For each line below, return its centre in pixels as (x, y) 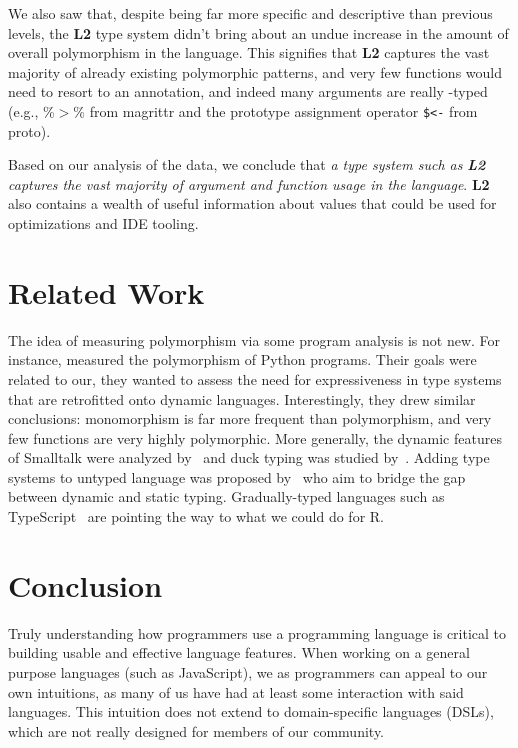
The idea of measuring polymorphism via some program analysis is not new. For (254, 339)
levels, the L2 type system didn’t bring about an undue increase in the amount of (258, 32)
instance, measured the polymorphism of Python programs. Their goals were (242, 359)
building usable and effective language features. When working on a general (239, 652)
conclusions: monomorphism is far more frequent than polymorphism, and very (250, 418)
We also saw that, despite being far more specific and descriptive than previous (250, 13)
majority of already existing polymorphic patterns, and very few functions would (255, 71)
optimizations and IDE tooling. (103, 223)
